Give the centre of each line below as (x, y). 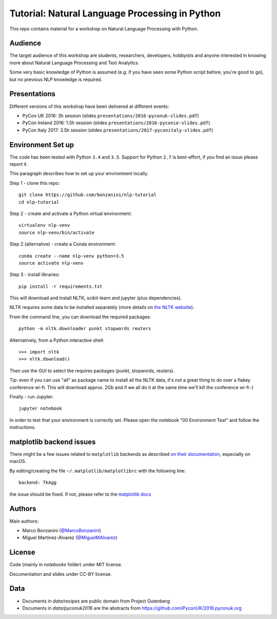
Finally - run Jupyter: (32, 396)
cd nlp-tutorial (39, 202)
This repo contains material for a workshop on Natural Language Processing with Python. (104, 29)
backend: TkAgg (38, 483)
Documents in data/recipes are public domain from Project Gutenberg (96, 601)
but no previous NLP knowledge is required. (56, 79)
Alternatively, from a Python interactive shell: (57, 340)
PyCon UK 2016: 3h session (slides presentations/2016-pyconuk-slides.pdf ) (111, 115)
